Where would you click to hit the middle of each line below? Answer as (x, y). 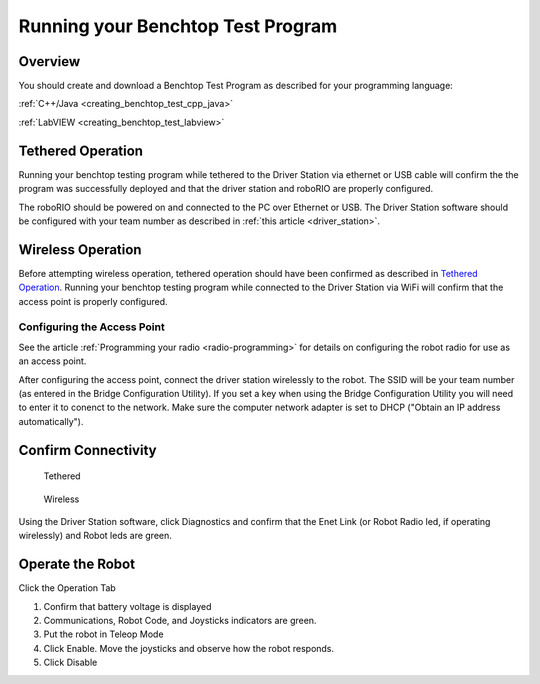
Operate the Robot (76, 564)
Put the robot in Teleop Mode (103, 634)
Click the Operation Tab (67, 588)
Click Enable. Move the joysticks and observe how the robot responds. (189, 648)
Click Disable (70, 662)
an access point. (52, 361)
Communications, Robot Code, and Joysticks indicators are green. (180, 620)
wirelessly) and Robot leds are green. (95, 536)
